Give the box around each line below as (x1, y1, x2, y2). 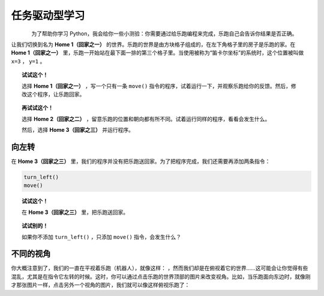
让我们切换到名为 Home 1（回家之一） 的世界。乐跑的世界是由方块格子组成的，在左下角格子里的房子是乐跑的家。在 (11, 41, 296, 48)
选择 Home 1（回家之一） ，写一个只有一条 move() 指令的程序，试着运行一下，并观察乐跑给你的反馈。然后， (22, 82, 291, 89)
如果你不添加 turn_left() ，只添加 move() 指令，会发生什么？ (22, 233, 182, 240)
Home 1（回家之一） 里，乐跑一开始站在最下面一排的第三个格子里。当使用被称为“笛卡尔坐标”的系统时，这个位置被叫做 (11, 49, 304, 56)
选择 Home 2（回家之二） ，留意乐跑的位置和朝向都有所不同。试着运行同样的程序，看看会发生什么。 (22, 115, 271, 122)
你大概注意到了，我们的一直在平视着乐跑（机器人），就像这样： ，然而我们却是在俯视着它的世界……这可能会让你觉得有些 (11, 264, 308, 272)
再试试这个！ (22, 104, 53, 111)
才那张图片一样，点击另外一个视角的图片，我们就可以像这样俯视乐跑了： (11, 282, 190, 289)
